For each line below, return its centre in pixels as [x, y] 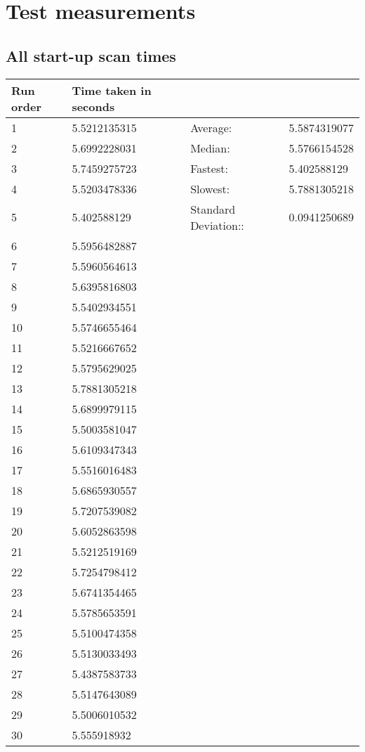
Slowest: [210, 188]
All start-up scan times [91, 55]
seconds [93, 106]
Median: [210, 148]
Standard [213, 209]
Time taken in [112, 90]
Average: [211, 127]
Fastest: [209, 168]
